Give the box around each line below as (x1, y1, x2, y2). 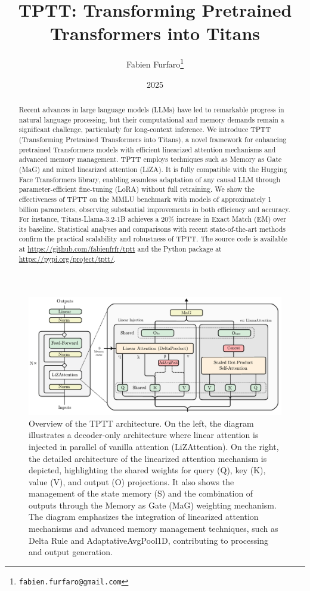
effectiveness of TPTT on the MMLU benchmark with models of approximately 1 (18, 194, 272, 204)
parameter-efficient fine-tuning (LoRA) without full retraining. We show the (18, 184, 255, 194)
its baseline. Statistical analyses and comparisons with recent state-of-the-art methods (18, 223, 286, 234)
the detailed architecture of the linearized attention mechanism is (29, 452, 267, 464)
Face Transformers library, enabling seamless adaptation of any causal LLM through (18, 174, 281, 184)
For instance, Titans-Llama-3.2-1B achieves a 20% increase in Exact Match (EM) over (18, 214, 286, 224)
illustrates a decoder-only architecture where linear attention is (29, 428, 259, 441)
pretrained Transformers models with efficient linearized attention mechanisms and (18, 144, 276, 154)
